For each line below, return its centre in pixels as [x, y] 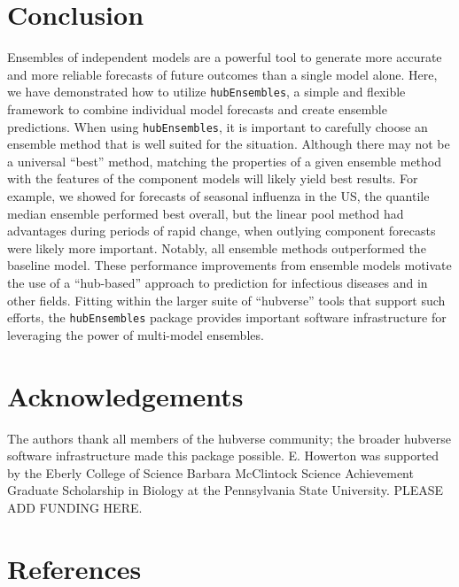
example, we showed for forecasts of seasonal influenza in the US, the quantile [218, 196]
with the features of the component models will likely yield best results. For [213, 178]
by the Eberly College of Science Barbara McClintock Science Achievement [210, 472]
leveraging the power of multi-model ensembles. [136, 334]
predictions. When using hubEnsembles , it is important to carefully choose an [218, 126]
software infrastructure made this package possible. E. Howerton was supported [223, 456]
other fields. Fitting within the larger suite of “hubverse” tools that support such [226, 300]
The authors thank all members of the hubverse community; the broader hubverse [229, 438]
